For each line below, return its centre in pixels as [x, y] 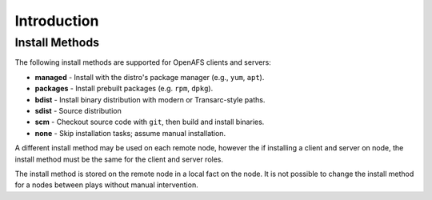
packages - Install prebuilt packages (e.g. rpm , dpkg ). [124, 89]
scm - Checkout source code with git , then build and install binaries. [150, 122]
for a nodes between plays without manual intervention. [107, 185]
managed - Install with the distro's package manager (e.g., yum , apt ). [150, 77]
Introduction [57, 21]
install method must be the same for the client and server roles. [119, 159]
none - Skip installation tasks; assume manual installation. [130, 133]
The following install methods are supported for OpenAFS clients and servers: [143, 62]
